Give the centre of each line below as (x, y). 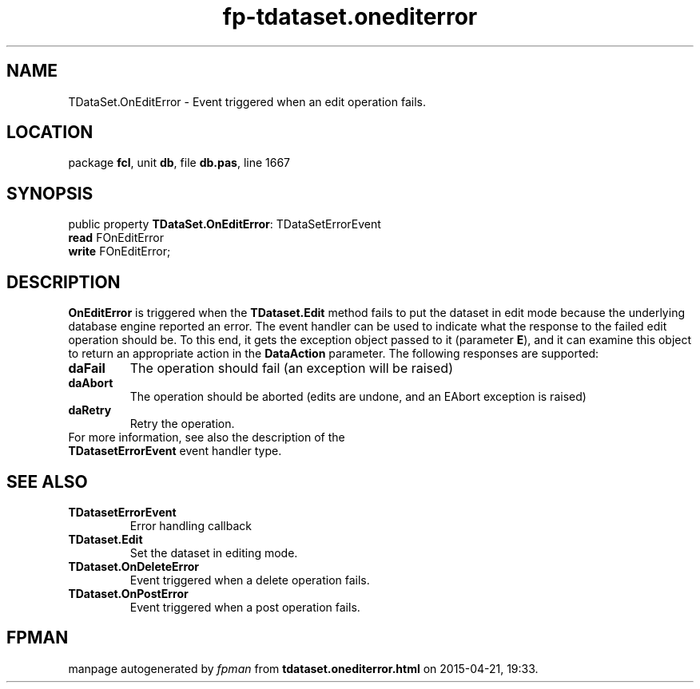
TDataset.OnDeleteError (134, 566)
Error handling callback (191, 525)
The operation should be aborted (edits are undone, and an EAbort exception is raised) (358, 397)
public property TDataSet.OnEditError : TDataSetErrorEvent (225, 224)
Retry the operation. (182, 424)
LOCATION (50, 133)
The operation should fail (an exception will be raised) (291, 368)
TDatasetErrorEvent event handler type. (175, 451)
